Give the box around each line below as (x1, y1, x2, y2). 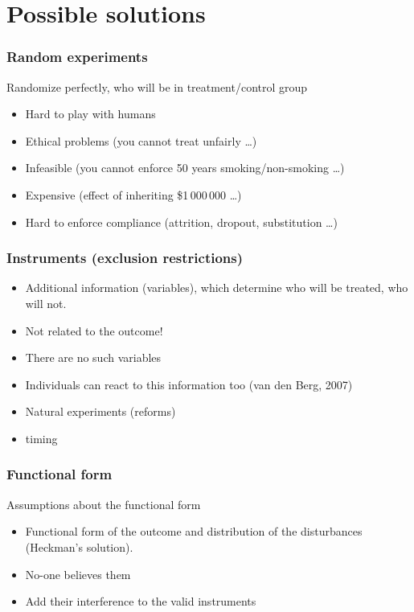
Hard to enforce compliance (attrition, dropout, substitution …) (25, 213, 338, 230)
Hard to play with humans (25, 105, 156, 122)
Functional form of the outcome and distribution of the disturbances (25, 523, 363, 540)
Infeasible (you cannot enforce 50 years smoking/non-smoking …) (25, 159, 345, 176)
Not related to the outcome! (25, 322, 163, 339)
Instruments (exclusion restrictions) (6, 248, 244, 268)
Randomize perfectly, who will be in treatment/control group (6, 78, 308, 95)
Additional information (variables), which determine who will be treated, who (25, 279, 408, 296)
